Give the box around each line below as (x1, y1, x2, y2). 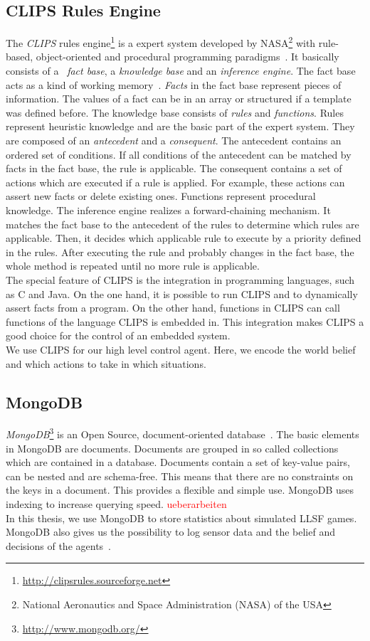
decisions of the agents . (6, 538, 112, 553)
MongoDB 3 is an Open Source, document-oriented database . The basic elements (6, 425, 359, 441)
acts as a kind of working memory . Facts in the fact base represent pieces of (6, 77, 342, 92)
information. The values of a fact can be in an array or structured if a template (6, 91, 351, 106)
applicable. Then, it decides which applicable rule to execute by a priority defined (6, 231, 361, 245)
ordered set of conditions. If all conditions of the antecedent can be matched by (6, 147, 351, 161)
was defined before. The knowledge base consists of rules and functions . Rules (6, 105, 344, 120)
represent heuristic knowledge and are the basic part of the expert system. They (6, 119, 355, 134)
